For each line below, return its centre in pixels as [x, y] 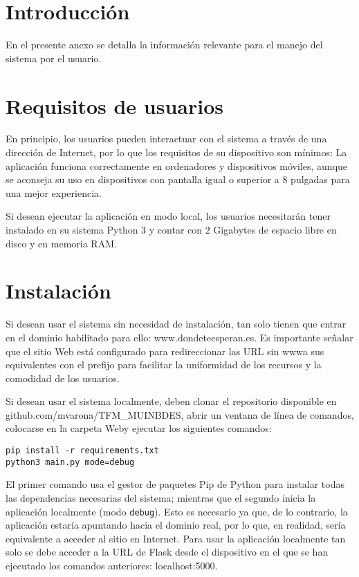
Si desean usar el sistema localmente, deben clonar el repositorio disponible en [171, 401]
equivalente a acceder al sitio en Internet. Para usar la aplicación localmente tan [176, 538]
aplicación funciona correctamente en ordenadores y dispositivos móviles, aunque [177, 165]
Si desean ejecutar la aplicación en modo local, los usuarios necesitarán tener [168, 216]
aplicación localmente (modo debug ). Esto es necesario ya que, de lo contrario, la [177, 511]
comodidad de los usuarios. [63, 378]
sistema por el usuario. [54, 58]
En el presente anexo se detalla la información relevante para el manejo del [164, 45]
